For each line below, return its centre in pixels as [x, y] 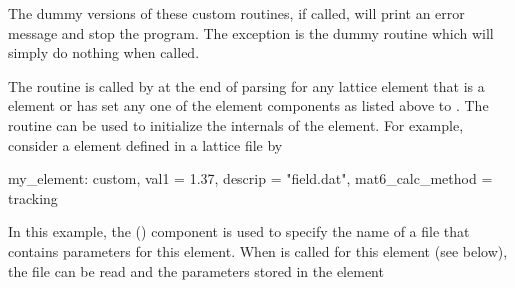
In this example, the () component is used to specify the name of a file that [239, 231]
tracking [33, 197]
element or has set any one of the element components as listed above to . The [248, 105]
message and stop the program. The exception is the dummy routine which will [251, 32]
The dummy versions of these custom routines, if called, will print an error [236, 13]
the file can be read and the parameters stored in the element [196, 270]
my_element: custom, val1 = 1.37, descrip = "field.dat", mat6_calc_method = [250, 178]
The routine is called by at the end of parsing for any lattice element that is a [246, 85]
